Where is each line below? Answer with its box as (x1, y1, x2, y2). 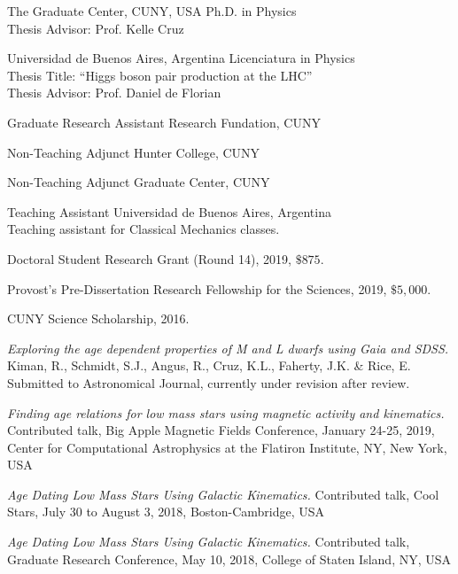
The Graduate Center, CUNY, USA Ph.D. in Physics (7, 2, 297, 19)
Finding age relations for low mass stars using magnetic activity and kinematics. (7, 403, 445, 422)
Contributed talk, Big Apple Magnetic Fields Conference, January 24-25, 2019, (7, 421, 435, 439)
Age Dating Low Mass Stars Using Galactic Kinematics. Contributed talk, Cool (7, 485, 439, 503)
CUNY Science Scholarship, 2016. (7, 309, 190, 328)
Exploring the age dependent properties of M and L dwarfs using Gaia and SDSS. (7, 338, 449, 357)
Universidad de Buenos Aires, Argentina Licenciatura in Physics (7, 49, 355, 67)
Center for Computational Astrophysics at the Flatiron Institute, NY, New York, (7, 438, 447, 456)
